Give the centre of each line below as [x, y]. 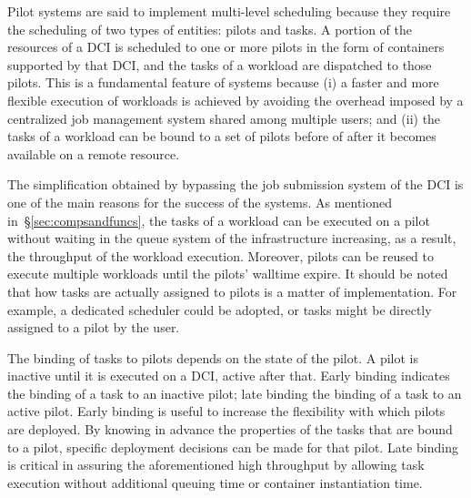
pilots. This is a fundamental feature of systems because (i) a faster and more [223, 82]
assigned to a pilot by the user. [94, 327]
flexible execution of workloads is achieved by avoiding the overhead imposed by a [235, 100]
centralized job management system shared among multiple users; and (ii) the [224, 118]
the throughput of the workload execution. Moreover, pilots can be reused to [220, 255]
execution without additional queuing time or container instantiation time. [215, 482]
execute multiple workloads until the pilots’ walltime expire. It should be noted [228, 274]
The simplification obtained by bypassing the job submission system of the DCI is [235, 184]
